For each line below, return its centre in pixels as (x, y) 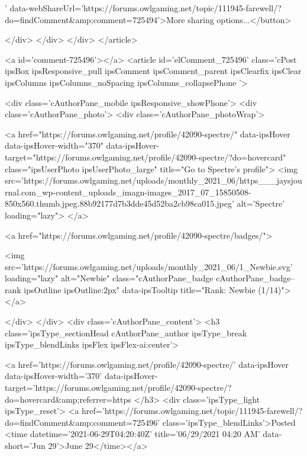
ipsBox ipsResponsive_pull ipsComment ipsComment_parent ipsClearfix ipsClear (153, 71)
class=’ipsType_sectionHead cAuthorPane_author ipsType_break (126, 333)
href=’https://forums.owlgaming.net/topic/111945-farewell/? (192, 411)
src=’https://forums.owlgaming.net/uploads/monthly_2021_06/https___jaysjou (153, 180)
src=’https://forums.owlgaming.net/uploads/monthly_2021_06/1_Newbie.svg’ (149, 266)
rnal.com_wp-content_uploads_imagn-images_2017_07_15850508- (128, 192)
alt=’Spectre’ (261, 203)
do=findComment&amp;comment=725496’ (83, 422)
